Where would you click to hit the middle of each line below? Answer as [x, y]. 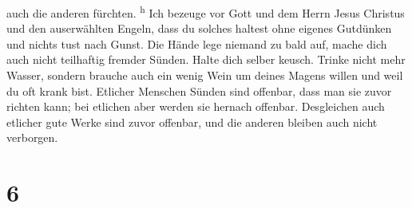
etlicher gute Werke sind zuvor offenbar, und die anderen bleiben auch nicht [192, 122]
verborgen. [32, 137]
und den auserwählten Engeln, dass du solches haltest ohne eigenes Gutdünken [199, 28]
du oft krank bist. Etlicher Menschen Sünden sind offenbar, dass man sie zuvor [199, 90]
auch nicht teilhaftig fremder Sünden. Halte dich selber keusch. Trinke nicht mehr [206, 59]
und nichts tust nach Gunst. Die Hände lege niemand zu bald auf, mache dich [197, 43]
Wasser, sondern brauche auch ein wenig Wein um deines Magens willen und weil [205, 75]
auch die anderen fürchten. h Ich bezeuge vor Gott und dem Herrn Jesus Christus [206, 12]
